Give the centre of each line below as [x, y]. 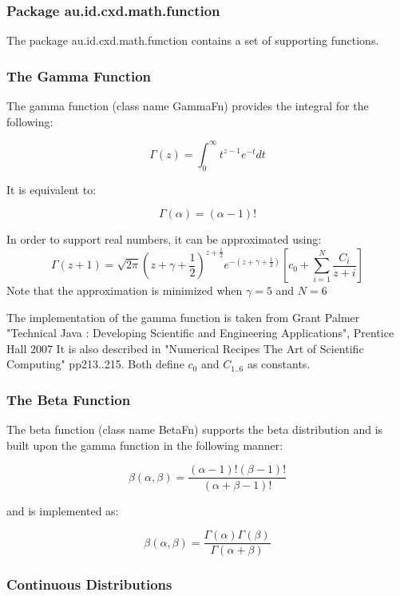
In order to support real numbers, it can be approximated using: [164, 239]
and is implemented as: [63, 510]
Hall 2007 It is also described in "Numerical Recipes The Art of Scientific [185, 348]
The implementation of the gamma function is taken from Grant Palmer [183, 317]
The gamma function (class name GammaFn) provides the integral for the [188, 106]
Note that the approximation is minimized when [125, 290]
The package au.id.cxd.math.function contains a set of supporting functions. [193, 40]
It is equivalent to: [51, 189]
